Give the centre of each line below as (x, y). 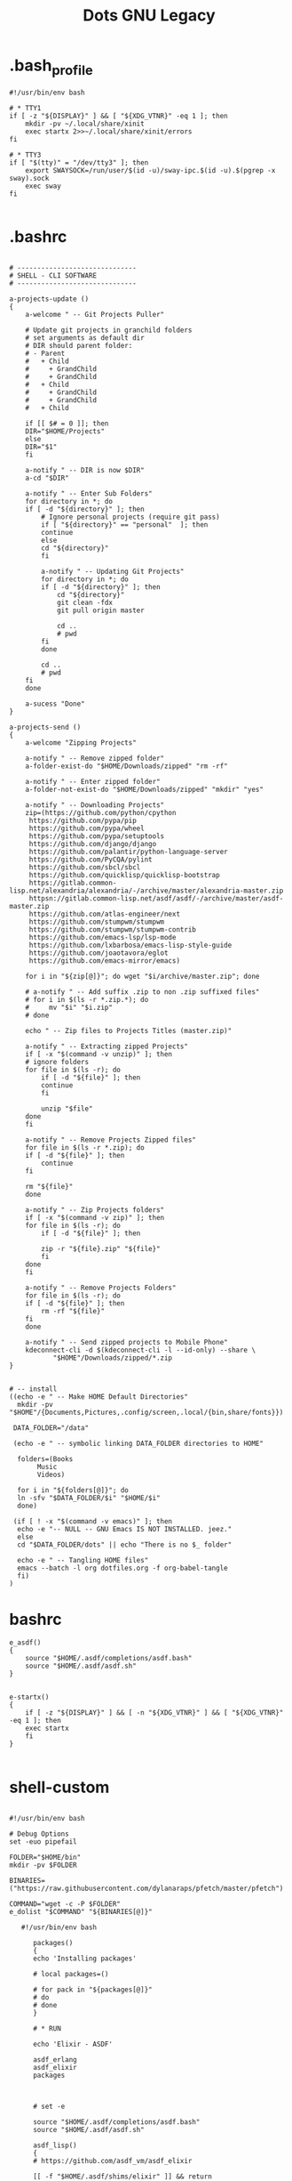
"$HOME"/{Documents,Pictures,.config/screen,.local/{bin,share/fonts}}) (146, 1413)
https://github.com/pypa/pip (83, 821)
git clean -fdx (85, 603)
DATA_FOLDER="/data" (51, 1428)
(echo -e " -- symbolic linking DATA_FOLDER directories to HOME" (138, 1444)
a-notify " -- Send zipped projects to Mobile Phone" (126, 1343)
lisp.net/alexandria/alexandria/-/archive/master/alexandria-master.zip (146, 891)
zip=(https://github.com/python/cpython (101, 813)
